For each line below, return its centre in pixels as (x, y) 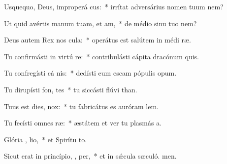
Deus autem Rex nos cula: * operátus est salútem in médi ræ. (97, 40)
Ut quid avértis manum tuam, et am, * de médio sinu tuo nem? (100, 23)
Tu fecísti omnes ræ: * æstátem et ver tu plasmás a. (83, 123)
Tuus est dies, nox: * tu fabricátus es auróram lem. (81, 106)
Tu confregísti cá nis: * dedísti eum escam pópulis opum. (90, 73)
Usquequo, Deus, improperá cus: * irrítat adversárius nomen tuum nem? (114, 6)
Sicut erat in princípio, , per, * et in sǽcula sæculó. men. (90, 156)
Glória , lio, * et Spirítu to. (46, 139)
